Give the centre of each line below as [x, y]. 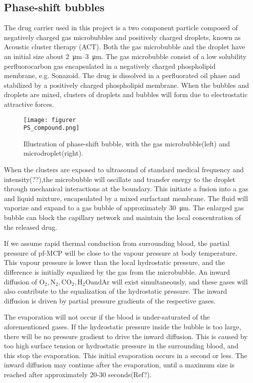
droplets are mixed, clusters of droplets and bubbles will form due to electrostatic [126, 94]
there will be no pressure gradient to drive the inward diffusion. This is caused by [126, 336]
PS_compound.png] [52, 128]
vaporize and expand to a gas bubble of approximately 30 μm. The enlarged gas [124, 208]
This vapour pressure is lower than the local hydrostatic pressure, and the [115, 262]
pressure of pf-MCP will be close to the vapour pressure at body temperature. [121, 252]
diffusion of [21, 281]
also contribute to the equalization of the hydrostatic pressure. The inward [116, 291]
